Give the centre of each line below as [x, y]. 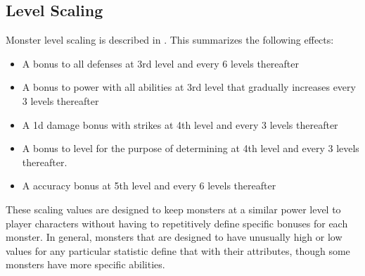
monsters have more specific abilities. [85, 264]
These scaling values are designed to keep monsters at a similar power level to [173, 209]
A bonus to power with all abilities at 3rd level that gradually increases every [189, 87]
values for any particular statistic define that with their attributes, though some [178, 250]
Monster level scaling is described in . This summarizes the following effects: [170, 40]
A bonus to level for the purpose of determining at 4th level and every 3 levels [191, 148]
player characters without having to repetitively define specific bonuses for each [177, 223]
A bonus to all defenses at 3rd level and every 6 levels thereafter [160, 63]
